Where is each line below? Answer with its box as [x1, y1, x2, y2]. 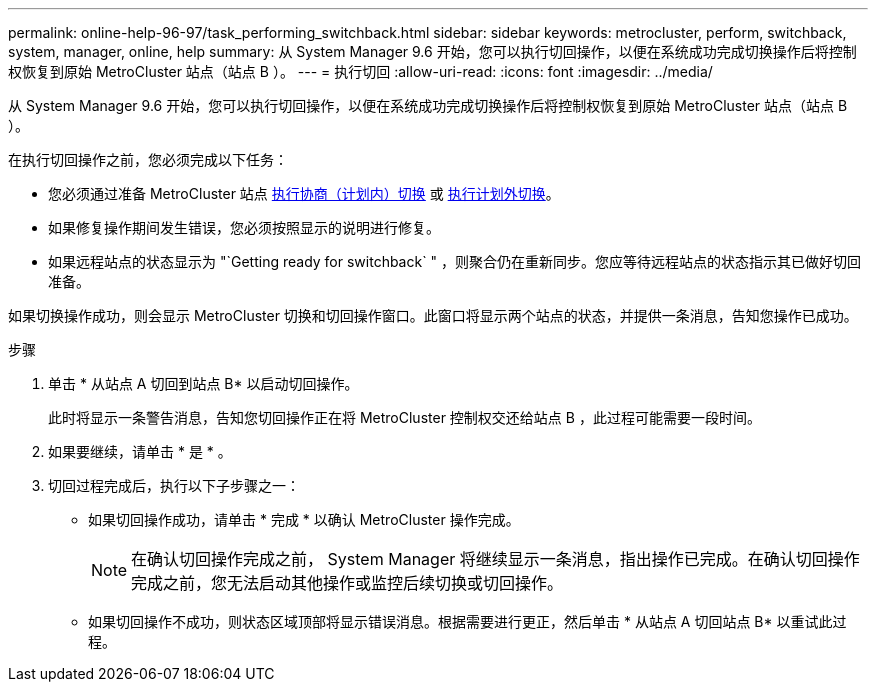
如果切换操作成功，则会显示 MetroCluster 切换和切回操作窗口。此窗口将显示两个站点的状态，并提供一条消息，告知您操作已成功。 [8, 307, 858, 324]
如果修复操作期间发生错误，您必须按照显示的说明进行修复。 [48, 219, 440, 236]
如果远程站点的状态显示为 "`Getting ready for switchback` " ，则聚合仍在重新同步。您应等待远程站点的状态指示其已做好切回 [48, 253, 862, 270]
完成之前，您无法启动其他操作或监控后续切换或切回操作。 [131, 573, 564, 593]
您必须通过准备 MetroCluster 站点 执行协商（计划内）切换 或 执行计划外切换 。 [48, 185, 560, 202]
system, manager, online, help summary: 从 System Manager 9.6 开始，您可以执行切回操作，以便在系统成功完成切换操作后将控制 [8, 43, 857, 60]
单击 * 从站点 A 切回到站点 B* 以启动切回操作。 [48, 375, 359, 392]
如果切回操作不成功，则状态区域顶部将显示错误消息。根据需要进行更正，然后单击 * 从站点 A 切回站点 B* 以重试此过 [88, 613, 847, 630]
